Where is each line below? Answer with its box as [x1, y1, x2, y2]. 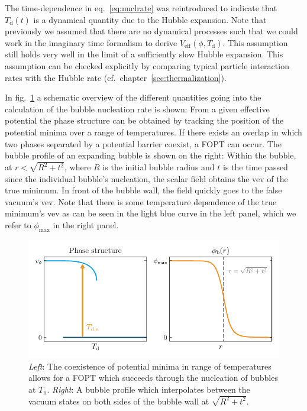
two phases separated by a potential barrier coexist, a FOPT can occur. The [5, 137, 282, 150]
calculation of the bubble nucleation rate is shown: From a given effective [5, 102, 270, 115]
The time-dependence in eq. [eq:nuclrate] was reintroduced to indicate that [5, 2, 277, 14]
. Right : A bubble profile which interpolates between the [47, 383, 250, 396]
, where [64, 161, 91, 173]
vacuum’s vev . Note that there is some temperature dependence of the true [5, 195, 277, 208]
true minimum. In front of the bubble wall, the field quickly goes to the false [5, 184, 282, 196]
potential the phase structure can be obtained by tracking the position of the [5, 114, 284, 127]
